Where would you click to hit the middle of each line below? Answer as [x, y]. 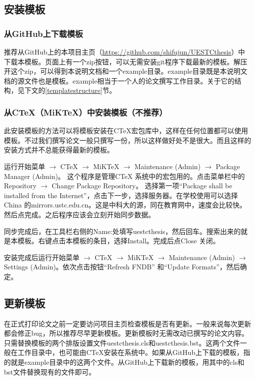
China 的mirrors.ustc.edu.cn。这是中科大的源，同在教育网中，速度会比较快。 [125, 205]
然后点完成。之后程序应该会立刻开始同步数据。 [79, 214]
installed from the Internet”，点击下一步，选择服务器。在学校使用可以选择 [121, 195]
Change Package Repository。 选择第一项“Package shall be [142, 186]
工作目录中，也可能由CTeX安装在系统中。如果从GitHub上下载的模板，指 [134, 352]
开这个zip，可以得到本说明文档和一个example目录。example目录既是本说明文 [126, 71]
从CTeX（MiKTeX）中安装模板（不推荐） [86, 112]
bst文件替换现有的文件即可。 [50, 371]
